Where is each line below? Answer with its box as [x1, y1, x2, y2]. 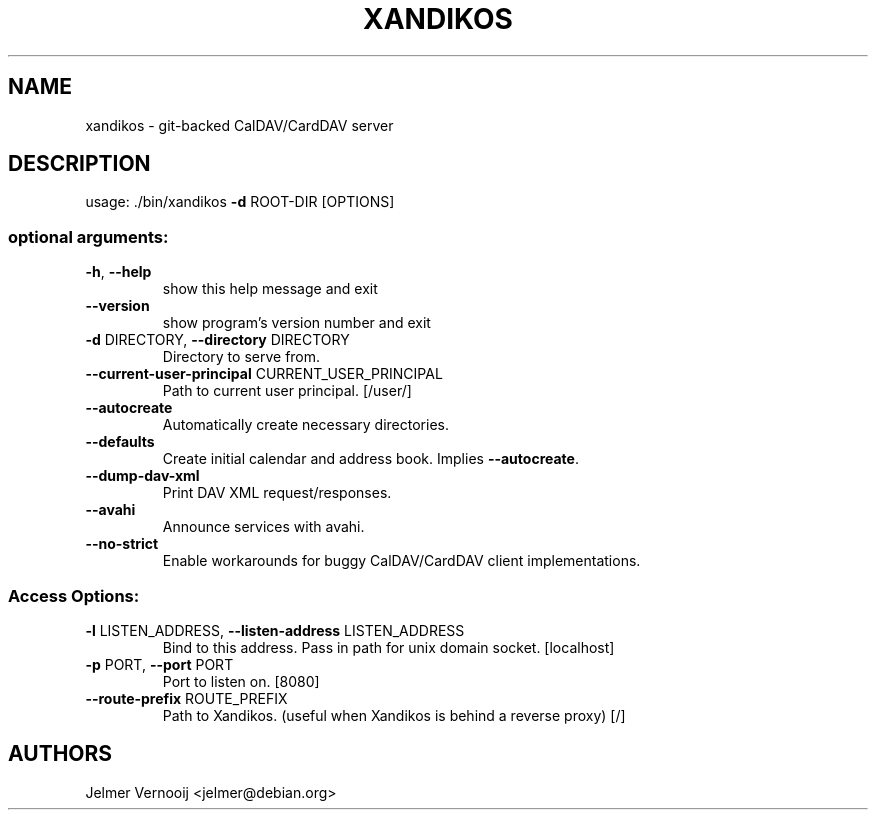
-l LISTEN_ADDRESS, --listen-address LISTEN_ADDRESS [85, 621, 465, 639]
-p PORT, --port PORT [85, 655, 234, 673]
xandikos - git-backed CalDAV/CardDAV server [85, 116, 394, 134]
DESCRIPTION [8, 151, 151, 177]
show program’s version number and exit [162, 314, 431, 332]
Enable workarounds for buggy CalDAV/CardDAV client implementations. [162, 552, 641, 570]
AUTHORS [8, 741, 113, 767]
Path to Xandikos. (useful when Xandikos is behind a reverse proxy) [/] [162, 706, 626, 724]
